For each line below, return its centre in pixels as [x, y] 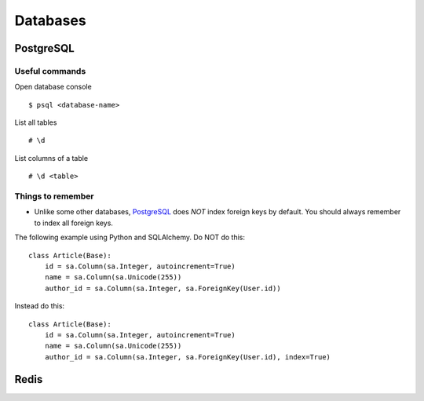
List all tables [36, 122]
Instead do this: [40, 306]
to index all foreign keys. [74, 223]
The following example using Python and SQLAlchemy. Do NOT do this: [130, 237]
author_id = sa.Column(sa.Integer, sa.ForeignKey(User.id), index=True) [188, 357]
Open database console [53, 87]
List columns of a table [51, 158]
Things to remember [54, 196]
